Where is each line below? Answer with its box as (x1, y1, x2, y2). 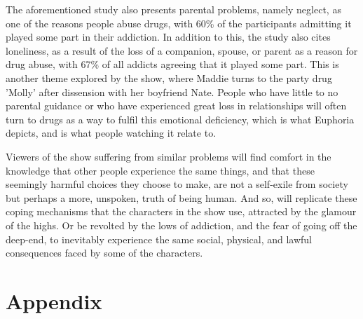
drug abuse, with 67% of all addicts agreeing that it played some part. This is (6, 57, 339, 72)
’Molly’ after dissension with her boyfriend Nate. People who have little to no (6, 84, 338, 99)
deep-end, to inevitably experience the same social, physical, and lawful (6, 231, 312, 246)
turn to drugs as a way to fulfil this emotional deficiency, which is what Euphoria (6, 111, 355, 126)
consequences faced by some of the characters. (6, 245, 203, 260)
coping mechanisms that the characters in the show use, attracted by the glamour (6, 204, 357, 219)
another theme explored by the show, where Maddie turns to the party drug (6, 70, 332, 85)
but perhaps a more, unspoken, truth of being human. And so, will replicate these (6, 190, 357, 205)
